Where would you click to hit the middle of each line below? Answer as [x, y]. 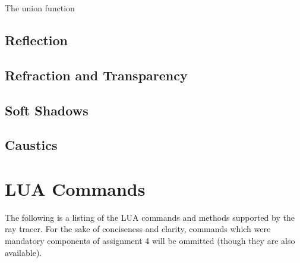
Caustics [31, 145]
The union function [40, 8]
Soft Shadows [47, 110]
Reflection [36, 40]
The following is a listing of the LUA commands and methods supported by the [150, 217]
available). [23, 252]
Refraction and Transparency [96, 75]
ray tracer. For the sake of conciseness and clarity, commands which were [138, 229]
